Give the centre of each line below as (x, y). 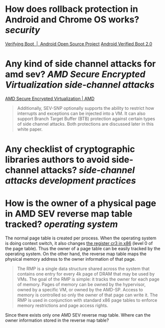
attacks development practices (71, 181)
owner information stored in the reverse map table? (57, 320)
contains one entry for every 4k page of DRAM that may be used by (86, 274)
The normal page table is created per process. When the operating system (81, 238)
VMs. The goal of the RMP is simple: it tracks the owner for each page (88, 279)
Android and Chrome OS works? (72, 20)
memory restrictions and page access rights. (63, 305)
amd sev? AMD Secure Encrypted (75, 74)
